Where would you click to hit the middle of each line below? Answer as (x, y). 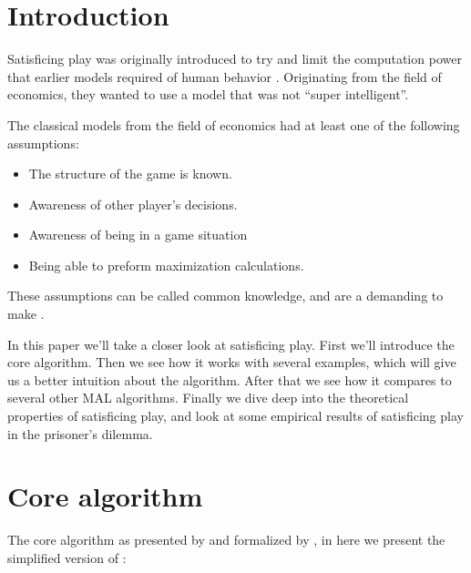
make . (26, 314)
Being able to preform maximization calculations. (166, 265)
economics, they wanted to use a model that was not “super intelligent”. (208, 94)
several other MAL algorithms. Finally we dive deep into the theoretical (208, 398)
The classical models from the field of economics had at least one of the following (234, 124)
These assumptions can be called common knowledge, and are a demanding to (225, 296)
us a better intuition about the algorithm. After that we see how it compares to (230, 379)
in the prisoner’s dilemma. (80, 433)
